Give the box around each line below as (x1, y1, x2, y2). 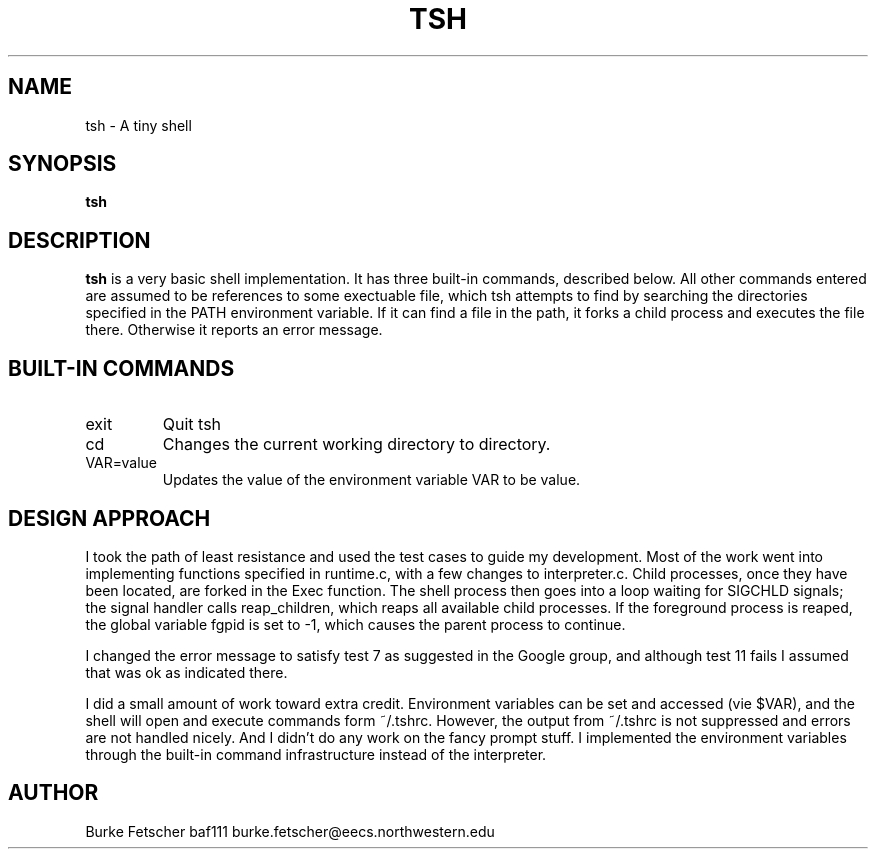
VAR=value (85, 454, 157, 472)
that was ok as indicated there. (85, 663, 288, 681)
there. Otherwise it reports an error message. (85, 321, 383, 339)
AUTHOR (8, 780, 99, 806)
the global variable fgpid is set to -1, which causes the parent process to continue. (85, 615, 626, 633)
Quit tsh (162, 414, 222, 435)
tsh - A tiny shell (85, 116, 192, 134)
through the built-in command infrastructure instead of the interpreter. (85, 745, 547, 763)
